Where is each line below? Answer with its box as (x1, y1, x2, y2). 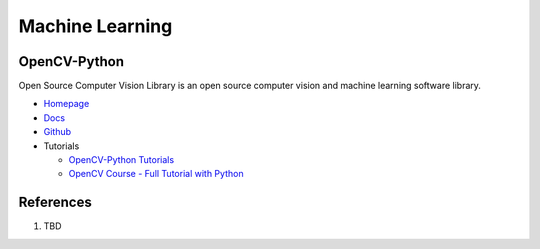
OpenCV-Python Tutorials (68, 154, 175, 166)
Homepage (43, 98, 90, 110)
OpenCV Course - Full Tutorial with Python (68, 168, 244, 180)
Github (43, 126, 72, 138)
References (18, 194, 92, 211)
